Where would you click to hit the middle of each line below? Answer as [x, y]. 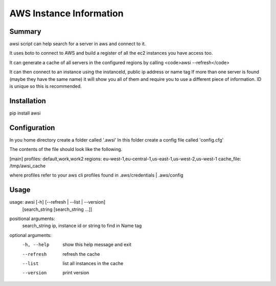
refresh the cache [81, 254]
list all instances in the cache [93, 263]
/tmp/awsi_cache [28, 166]
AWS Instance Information [66, 13]
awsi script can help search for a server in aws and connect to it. [78, 44]
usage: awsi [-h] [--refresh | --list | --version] [57, 202]
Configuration [32, 128]
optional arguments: [31, 235]
